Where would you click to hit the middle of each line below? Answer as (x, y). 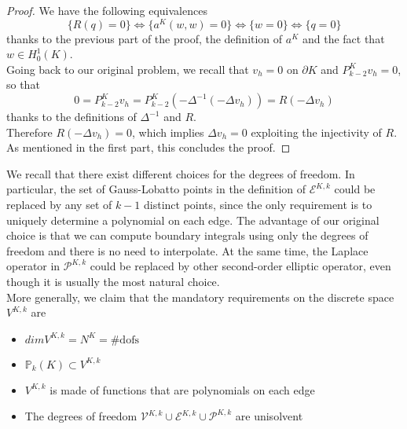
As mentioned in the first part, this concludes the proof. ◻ (148, 147)
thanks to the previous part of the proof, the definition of (145, 38)
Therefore (29, 132)
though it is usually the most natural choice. (113, 281)
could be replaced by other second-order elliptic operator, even (240, 266)
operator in (33, 266)
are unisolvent (269, 416)
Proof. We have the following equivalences (107, 10)
